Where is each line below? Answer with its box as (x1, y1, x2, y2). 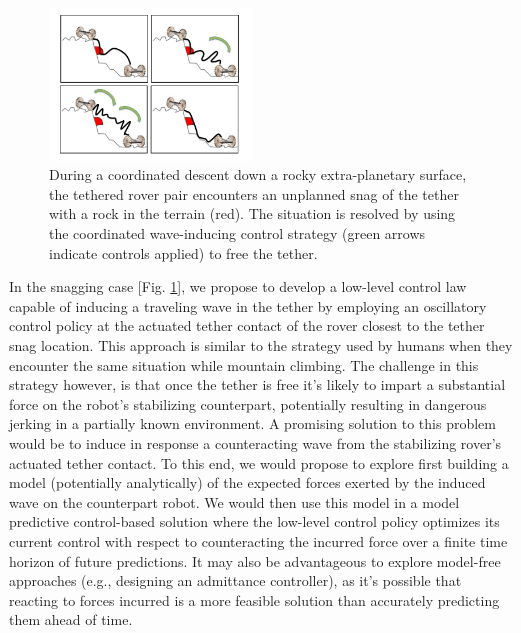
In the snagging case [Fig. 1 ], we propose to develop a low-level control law (9, 276, 467, 297)
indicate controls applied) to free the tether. (49, 242, 318, 263)
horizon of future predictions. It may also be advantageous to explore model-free (9, 550, 501, 571)
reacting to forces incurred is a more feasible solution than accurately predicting (9, 589, 500, 610)
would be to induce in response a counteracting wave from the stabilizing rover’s (9, 432, 502, 453)
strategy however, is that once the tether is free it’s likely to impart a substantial (9, 374, 506, 395)
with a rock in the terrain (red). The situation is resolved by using (49, 203, 456, 224)
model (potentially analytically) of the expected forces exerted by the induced (9, 472, 486, 493)
